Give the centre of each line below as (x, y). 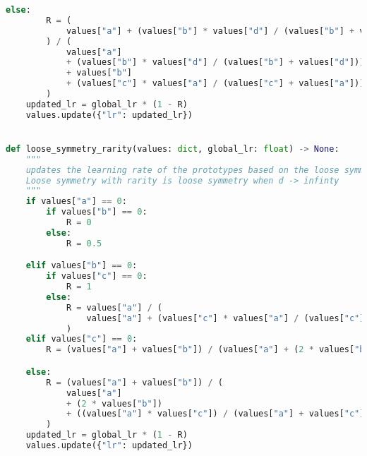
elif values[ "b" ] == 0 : (82, 266)
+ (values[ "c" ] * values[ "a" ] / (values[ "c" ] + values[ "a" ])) (215, 84)
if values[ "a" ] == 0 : (76, 202)
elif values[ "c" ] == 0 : (82, 339)
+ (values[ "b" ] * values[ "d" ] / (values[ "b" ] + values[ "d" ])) (215, 62)
